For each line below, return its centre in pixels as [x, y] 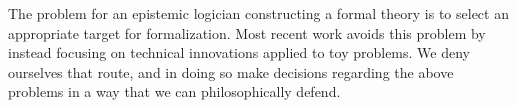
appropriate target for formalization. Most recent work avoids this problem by [247, 32]
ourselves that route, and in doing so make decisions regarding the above [231, 71]
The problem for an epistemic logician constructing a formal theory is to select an [258, 13]
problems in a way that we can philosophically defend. [174, 91]
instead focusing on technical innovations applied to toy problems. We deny [239, 52]
